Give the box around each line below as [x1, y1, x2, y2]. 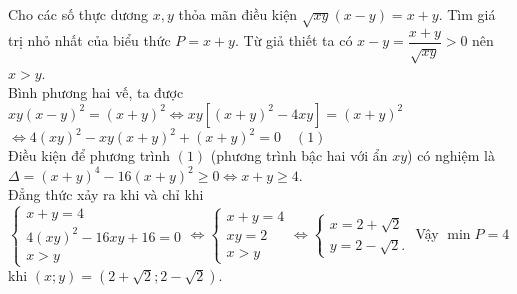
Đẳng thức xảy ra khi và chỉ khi [8, 184, 204, 205]
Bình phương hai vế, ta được [8, 82, 184, 103]
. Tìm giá [438, 4, 496, 24]
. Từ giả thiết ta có [234, 30, 353, 51]
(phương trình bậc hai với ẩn [210, 145, 388, 166]
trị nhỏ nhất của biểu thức [8, 30, 171, 51]
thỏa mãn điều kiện [178, 4, 298, 24]
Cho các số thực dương [8, 4, 149, 24]
